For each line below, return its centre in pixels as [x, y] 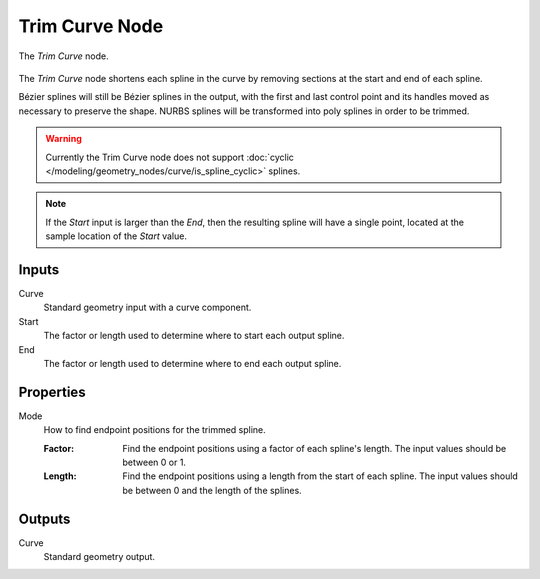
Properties [52, 391]
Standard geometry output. [99, 557]
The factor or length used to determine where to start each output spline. [194, 336]
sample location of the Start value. [116, 236]
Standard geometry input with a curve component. [147, 307]
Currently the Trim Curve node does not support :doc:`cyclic [170, 157]
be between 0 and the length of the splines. [212, 490]
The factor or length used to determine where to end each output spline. [192, 363]
